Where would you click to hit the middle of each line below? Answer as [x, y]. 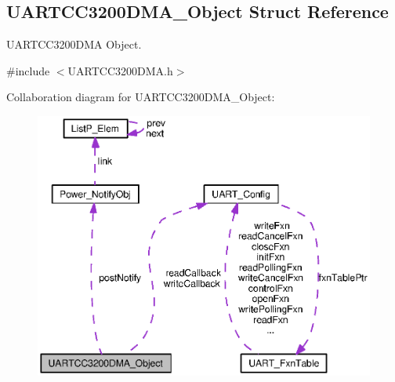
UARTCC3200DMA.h [120, 70]
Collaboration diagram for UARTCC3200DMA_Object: [141, 97]
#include [28, 70]
